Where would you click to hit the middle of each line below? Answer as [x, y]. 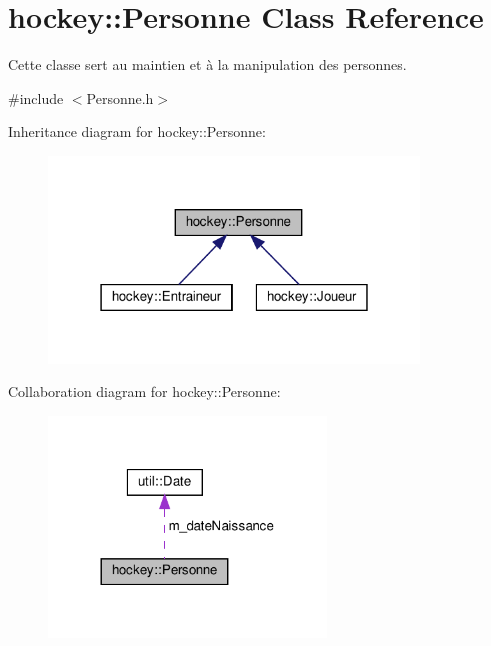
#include [36, 97]
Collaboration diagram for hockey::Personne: [144, 391]
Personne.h [120, 97]
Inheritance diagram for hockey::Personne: [137, 131]
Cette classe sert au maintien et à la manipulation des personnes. [207, 64]
